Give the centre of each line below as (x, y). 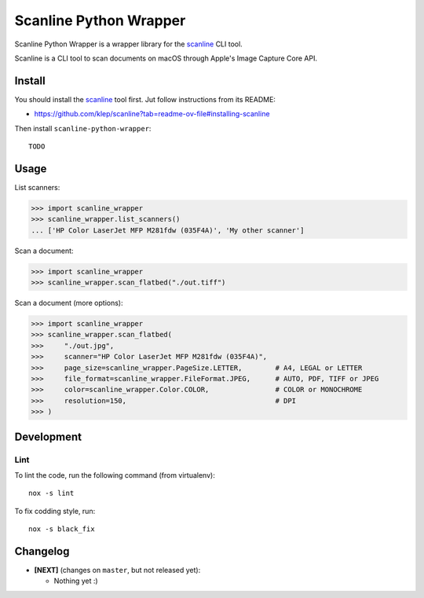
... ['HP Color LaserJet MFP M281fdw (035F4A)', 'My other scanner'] (168, 230)
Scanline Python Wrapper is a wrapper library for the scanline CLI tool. (128, 44)
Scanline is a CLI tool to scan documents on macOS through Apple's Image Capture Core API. (166, 58)
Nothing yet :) (76, 581)
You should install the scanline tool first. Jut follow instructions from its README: (145, 99)
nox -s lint (51, 493)
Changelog (42, 551)
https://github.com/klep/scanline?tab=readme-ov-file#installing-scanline (152, 114)
